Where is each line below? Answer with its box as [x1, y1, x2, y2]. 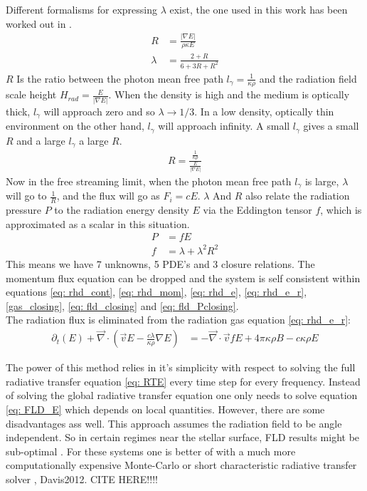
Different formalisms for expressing [6, 2, 157, 16]
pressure [6, 202, 42, 217]
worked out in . [6, 16, 73, 31]
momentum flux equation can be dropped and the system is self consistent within [6, 270, 361, 285]
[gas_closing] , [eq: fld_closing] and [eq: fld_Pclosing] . [6, 298, 239, 313]
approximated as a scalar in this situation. [6, 216, 190, 231]
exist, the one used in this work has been [169, 2, 348, 16]
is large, [304, 173, 339, 188]
